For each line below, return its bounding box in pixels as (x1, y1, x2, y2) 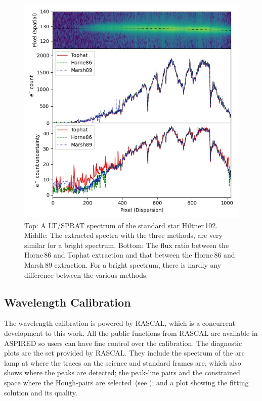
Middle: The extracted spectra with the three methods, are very (24, 230, 223, 240)
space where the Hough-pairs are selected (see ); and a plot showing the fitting (4, 377, 249, 387)
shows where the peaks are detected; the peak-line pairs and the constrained (4, 367, 240, 378)
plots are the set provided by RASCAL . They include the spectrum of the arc (4, 347, 245, 358)
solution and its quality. (4, 387, 77, 397)
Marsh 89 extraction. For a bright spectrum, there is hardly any (24, 259, 222, 270)
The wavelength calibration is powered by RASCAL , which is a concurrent (4, 318, 235, 328)
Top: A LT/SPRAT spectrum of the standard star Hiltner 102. (24, 220, 218, 230)
